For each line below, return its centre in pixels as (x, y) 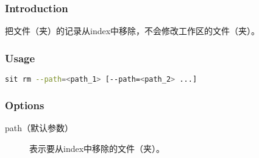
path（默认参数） (39, 128)
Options (25, 105)
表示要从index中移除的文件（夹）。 (97, 148)
